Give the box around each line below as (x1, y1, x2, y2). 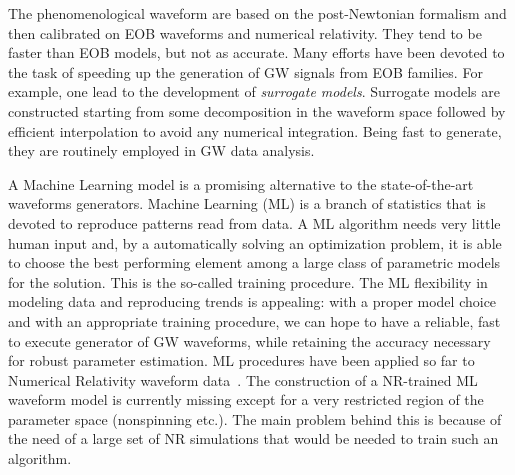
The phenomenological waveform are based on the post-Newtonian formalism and (8, 3, 507, 23)
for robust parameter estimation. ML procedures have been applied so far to (8, 350, 475, 371)
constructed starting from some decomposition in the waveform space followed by (8, 100, 506, 121)
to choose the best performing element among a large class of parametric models (8, 252, 501, 273)
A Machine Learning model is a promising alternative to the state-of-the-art (8, 173, 474, 194)
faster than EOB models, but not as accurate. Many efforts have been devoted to (8, 42, 505, 63)
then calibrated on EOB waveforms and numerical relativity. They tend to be (8, 22, 482, 43)
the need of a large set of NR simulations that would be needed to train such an (8, 428, 499, 449)
